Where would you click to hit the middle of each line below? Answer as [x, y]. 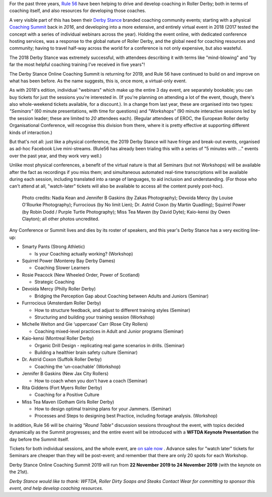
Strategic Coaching [55, 282]
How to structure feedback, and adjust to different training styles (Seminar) [113, 310]
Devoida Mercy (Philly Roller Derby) [59, 289]
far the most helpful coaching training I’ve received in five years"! [77, 65]
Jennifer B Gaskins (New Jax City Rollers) [65, 374]
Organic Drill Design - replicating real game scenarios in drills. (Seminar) [110, 345]
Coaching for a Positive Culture [67, 395]
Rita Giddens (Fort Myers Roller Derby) [62, 388]
